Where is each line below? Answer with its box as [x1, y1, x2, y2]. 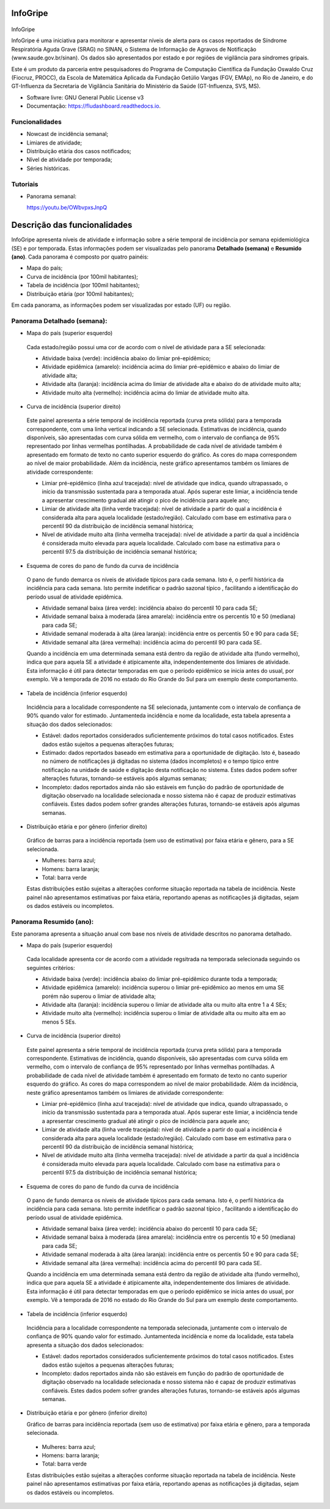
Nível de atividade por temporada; [26, 156, 112, 164]
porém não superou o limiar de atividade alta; [42, 993, 156, 1000]
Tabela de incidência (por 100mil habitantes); [26, 282, 140, 289]
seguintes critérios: [26, 964, 76, 971]
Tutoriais [11, 180, 39, 188]
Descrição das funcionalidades [11, 220, 133, 230]
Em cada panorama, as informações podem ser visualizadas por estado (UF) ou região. [11, 301, 232, 309]
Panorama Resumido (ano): [11, 917, 94, 926]
